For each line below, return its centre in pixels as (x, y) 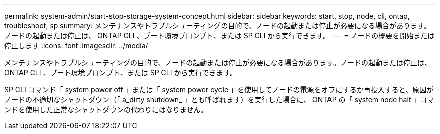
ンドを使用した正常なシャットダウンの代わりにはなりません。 (106, 110)
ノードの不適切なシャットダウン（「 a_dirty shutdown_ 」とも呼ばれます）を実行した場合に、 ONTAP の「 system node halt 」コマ (219, 100)
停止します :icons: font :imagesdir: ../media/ (76, 46)
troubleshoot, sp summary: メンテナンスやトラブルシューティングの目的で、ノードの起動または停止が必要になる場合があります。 (217, 26)
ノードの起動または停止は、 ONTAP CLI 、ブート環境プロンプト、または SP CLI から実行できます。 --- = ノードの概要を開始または (219, 36)
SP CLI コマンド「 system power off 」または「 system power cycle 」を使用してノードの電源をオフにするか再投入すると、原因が (219, 90)
